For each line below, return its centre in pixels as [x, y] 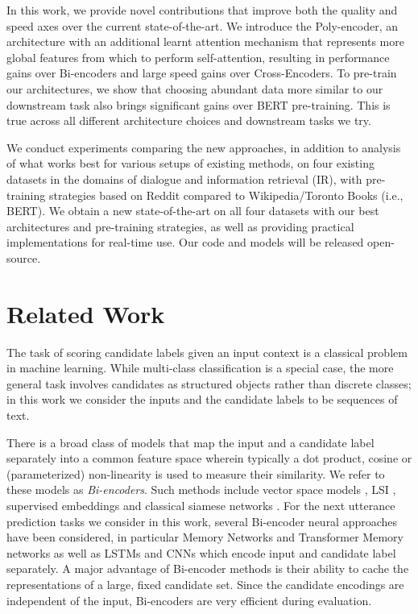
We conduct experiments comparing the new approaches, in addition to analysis [204, 147]
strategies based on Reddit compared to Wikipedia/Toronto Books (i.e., [226, 195]
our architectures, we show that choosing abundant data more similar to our [195, 88]
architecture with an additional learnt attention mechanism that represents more [205, 41]
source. [24, 257]
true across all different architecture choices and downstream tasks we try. [189, 120]
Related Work [86, 313]
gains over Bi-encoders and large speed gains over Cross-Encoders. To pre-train [202, 73]
